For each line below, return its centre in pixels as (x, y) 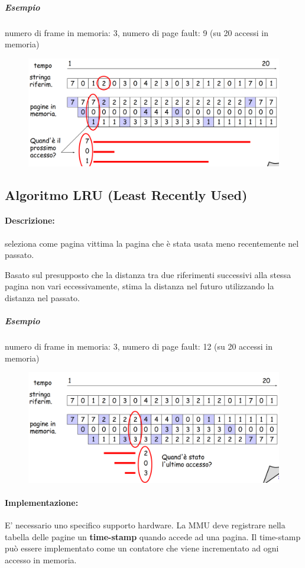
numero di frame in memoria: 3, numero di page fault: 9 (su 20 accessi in (137, 32)
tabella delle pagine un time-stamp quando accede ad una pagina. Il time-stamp (153, 536)
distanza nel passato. (43, 298)
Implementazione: (42, 502)
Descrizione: (30, 220)
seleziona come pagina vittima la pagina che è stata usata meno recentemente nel (152, 243)
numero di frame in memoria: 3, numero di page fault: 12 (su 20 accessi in (139, 346)
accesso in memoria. (41, 559)
